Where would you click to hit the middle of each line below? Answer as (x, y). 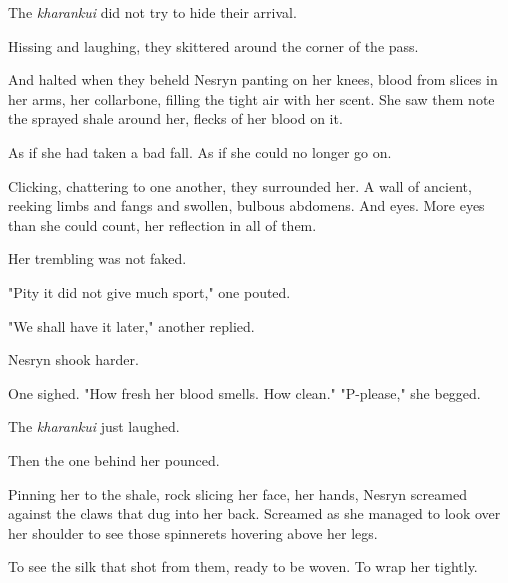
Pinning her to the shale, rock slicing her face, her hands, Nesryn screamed (237, 493)
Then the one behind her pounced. (114, 459)
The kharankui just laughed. (94, 426)
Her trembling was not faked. (97, 258)
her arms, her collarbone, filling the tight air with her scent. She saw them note (251, 98)
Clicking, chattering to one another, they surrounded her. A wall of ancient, (240, 185)
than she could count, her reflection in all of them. (162, 224)
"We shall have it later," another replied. (131, 325)
